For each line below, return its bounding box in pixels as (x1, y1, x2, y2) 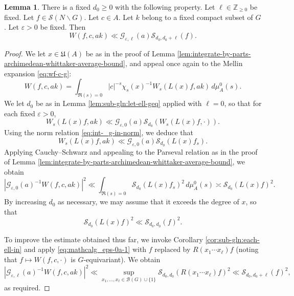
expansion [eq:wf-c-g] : (4, 68, 72, 78)
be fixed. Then (40, 22, 86, 32)
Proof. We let (4, 48, 46, 58)
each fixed (4, 108, 35, 118)
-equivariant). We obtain (83, 253, 161, 264)
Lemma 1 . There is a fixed (4, 2, 91, 12)
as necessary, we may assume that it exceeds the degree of (58, 196, 239, 207)
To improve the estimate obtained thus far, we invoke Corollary (4, 234, 203, 244)
